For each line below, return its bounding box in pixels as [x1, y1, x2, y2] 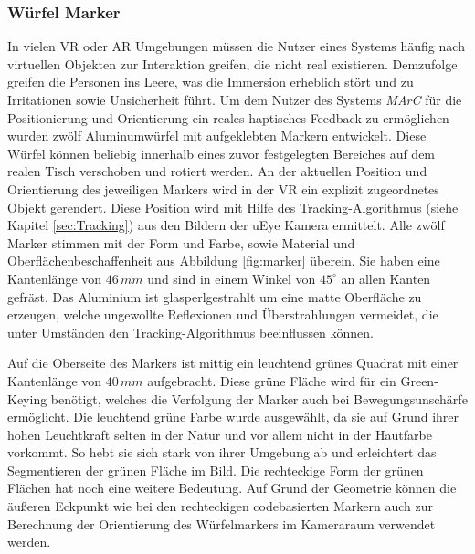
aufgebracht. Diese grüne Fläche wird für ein [147, 371, 396, 390]
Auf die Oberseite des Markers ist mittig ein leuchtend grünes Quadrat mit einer [7, 353, 459, 372]
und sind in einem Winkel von [147, 268, 316, 287]
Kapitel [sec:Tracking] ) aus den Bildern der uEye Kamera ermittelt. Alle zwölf [7, 215, 445, 235]
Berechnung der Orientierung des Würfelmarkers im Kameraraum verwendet [7, 514, 436, 533]
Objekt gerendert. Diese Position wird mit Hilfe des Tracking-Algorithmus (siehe [7, 197, 459, 216]
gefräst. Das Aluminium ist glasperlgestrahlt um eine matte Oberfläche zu [7, 287, 422, 306]
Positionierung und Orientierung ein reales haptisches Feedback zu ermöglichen [7, 108, 449, 127]
